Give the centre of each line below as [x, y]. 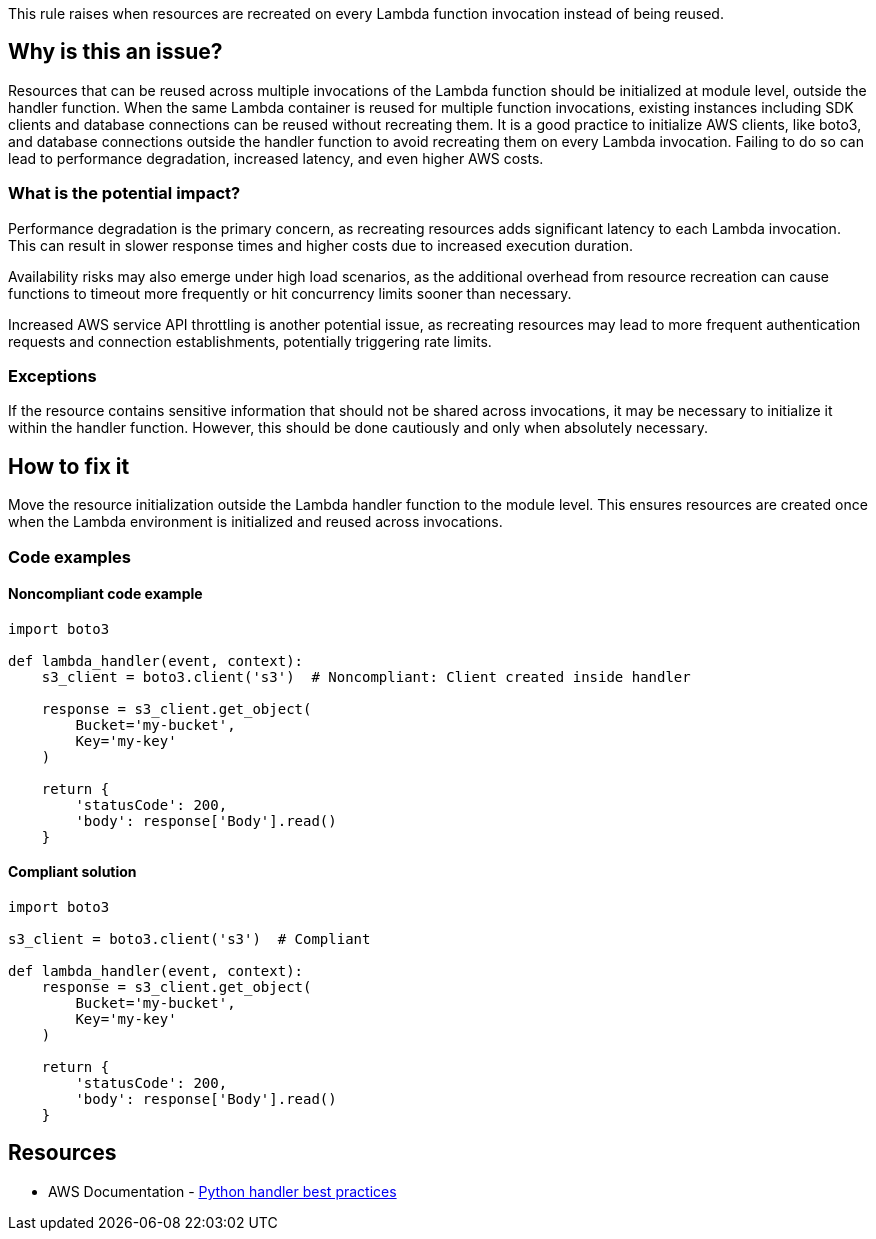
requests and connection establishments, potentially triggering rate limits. [250, 341]
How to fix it [69, 466]
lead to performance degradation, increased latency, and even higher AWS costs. [276, 158]
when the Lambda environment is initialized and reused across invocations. [255, 522]
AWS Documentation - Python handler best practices [222, 1191]
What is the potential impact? [124, 193]
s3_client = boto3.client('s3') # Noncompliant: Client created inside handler [366, 676]
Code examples [70, 556]
